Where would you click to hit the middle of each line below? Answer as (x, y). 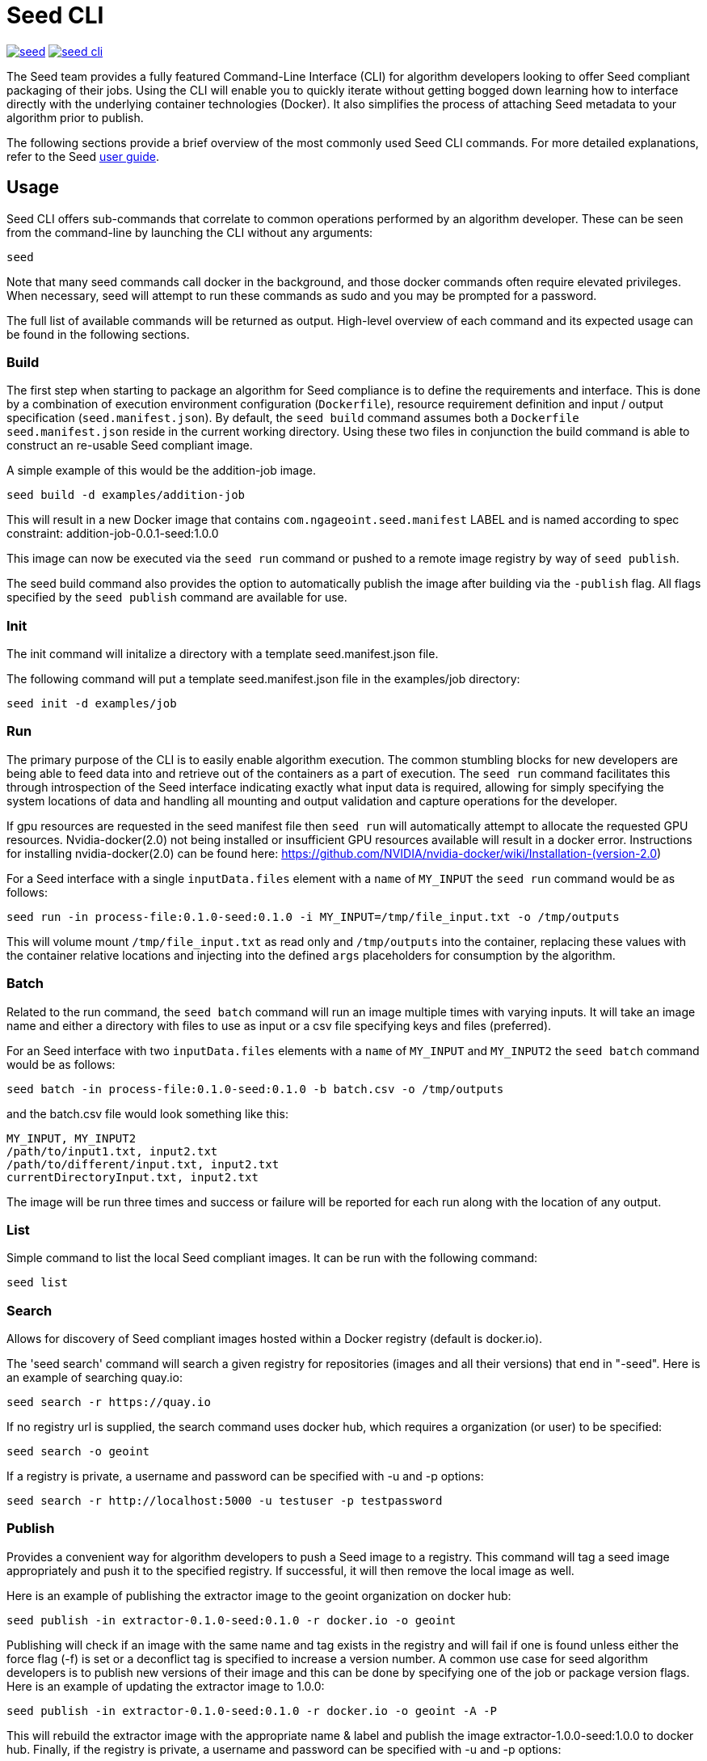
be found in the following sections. (98, 334)
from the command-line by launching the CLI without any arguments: (190, 232)
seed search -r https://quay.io (109, 1402)
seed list (37, 1283)
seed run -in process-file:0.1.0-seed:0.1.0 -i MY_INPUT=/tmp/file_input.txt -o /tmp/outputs (313, 916)
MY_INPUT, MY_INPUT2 (72, 1138)
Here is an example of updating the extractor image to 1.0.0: (166, 1686)
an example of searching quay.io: (95, 1378)
